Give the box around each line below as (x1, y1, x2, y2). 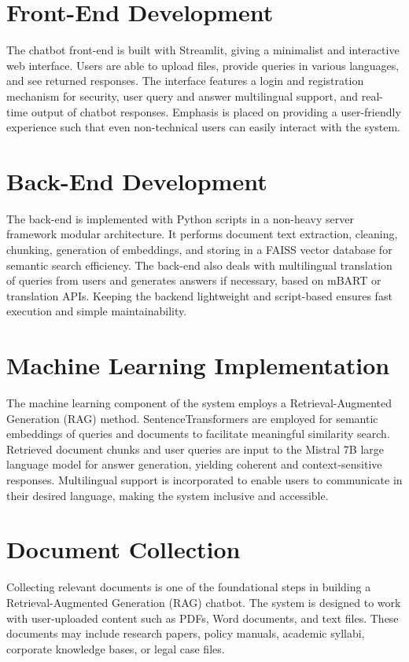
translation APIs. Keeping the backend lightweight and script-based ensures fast (6, 287, 392, 303)
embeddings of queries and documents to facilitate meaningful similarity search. (6, 425, 390, 442)
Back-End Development (6, 164, 267, 197)
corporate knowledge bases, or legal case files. (6, 640, 225, 656)
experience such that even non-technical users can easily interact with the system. (6, 119, 401, 135)
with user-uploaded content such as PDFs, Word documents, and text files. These (6, 609, 399, 626)
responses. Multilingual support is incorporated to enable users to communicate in (6, 472, 403, 488)
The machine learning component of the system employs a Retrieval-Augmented (6, 395, 392, 411)
